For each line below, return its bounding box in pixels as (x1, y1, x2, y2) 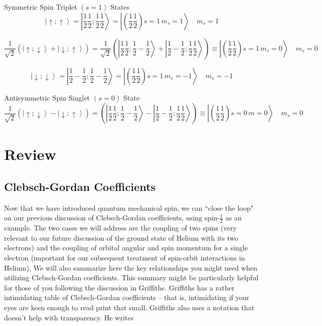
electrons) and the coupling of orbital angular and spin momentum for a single (4, 242, 248, 253)
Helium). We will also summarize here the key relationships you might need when (4, 262, 258, 273)
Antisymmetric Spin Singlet (4, 92, 90, 103)
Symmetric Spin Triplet (4, 2, 77, 12)
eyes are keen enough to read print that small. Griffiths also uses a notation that (4, 302, 255, 312)
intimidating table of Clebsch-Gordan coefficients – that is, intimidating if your (4, 292, 249, 303)
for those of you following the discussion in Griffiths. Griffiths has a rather (4, 282, 235, 292)
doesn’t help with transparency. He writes (4, 312, 134, 322)
